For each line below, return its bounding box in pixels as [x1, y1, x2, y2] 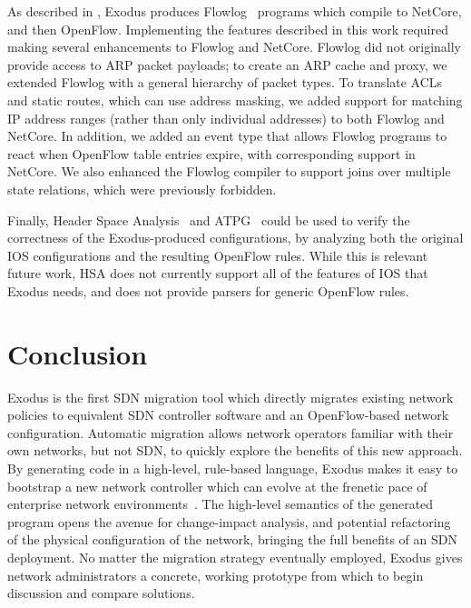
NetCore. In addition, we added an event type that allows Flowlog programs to [7, 126, 447, 145]
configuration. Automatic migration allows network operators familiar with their [7, 423, 454, 442]
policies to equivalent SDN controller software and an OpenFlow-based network [7, 405, 449, 424]
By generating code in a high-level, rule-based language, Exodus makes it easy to [7, 459, 458, 477]
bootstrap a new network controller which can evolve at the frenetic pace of [7, 476, 427, 495]
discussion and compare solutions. [7, 583, 195, 603]
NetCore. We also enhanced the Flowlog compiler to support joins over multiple [7, 162, 451, 181]
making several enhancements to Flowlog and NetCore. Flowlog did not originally [7, 37, 461, 56]
